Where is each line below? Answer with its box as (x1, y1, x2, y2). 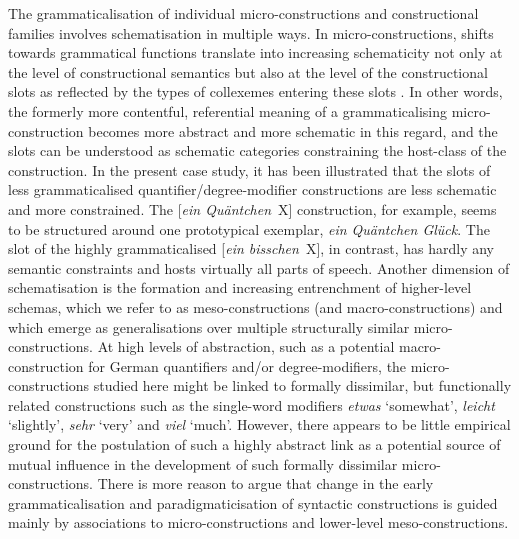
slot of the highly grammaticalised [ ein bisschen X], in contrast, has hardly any (8, 238, 495, 259)
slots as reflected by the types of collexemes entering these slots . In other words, (8, 81, 503, 102)
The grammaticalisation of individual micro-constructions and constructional (8, 3, 479, 23)
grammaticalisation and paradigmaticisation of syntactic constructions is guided (8, 492, 498, 513)
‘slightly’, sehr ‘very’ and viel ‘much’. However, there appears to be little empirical (8, 414, 511, 435)
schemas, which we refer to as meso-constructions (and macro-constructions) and (8, 296, 503, 317)
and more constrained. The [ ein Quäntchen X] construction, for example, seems (8, 198, 497, 219)
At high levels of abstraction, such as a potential (97, 336, 395, 357)
